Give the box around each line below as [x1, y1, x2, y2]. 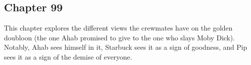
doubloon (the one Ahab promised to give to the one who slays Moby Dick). [4, 32, 235, 42]
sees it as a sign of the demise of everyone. [4, 51, 132, 62]
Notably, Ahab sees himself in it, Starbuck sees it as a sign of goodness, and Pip [4, 42, 247, 52]
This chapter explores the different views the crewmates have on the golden [4, 23, 233, 33]
